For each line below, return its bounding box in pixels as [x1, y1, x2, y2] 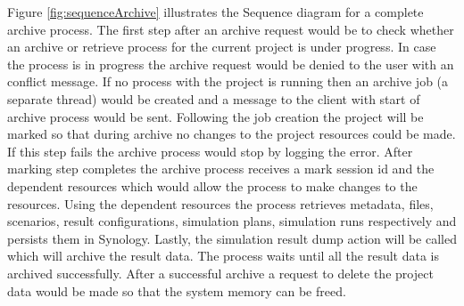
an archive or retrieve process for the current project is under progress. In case [7, 37, 436, 56]
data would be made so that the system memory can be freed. [7, 281, 346, 300]
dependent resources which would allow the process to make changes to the [7, 176, 418, 195]
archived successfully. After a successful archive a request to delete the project [7, 263, 434, 282]
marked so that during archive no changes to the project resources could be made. [7, 125, 456, 143]
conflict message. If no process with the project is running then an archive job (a [7, 72, 449, 91]
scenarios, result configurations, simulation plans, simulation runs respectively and [7, 212, 457, 230]
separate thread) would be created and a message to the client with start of [7, 89, 420, 108]
